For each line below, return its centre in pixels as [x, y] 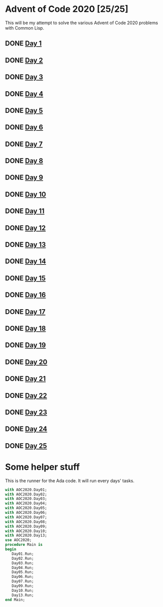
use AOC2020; [18, 540]
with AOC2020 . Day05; [26, 508]
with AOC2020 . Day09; [26, 526]
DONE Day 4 [24, 94]
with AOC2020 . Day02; [26, 494]
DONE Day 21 [25, 379]
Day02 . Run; [23, 558]
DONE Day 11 [25, 211]
